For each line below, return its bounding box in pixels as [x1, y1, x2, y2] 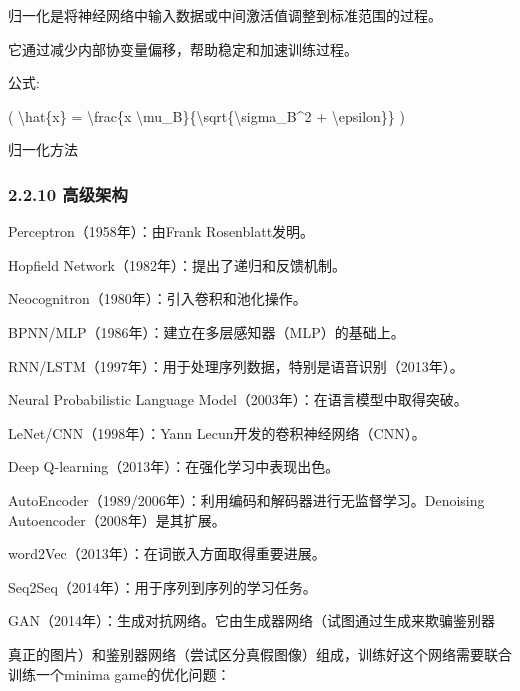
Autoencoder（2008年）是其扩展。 [8, 509, 226, 530]
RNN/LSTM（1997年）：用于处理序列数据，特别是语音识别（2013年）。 [8, 355, 464, 376]
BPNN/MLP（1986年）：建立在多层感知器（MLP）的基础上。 [8, 321, 405, 342]
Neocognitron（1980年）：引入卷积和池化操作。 [8, 288, 307, 309]
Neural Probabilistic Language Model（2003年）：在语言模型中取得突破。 [8, 389, 468, 410]
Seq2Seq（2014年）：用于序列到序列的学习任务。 [8, 576, 317, 597]
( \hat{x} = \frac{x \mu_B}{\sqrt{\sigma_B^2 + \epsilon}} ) [8, 105, 405, 126]
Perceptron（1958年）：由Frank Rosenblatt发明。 [8, 221, 315, 242]
